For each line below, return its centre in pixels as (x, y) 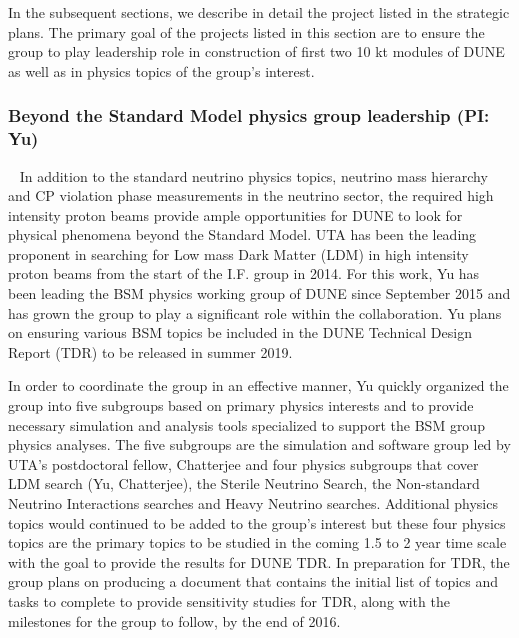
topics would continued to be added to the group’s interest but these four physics (257, 522)
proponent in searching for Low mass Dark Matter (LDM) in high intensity (238, 253)
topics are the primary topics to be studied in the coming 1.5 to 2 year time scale (257, 542)
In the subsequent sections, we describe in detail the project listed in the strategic (259, 12)
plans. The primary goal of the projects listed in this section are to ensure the (246, 31)
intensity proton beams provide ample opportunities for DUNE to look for (235, 214)
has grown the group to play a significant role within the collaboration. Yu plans (255, 312)
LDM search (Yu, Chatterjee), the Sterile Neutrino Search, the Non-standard (244, 483)
